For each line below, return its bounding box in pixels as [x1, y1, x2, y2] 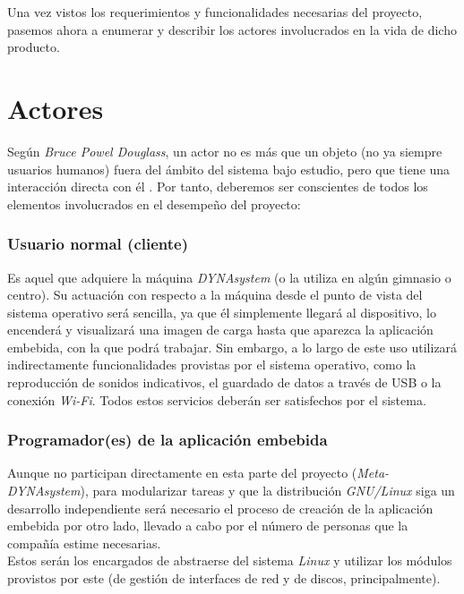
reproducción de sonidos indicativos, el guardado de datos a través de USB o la [7, 373, 442, 392]
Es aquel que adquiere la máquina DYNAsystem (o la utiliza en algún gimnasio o [7, 267, 451, 286]
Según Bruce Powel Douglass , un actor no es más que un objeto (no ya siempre [7, 141, 443, 160]
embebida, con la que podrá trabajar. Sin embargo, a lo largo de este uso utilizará [7, 337, 458, 356]
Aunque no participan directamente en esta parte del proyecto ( [7, 463, 357, 482]
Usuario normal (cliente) [7, 233, 188, 255]
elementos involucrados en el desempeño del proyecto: [7, 194, 301, 213]
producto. [7, 38, 60, 56]
